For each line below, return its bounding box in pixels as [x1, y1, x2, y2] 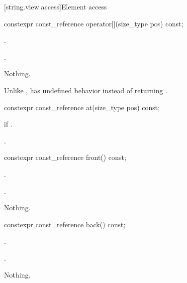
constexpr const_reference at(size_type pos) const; [4, 102, 160, 112]
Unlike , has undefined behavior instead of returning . [4, 85, 168, 95]
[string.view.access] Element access [4, 1, 107, 11]
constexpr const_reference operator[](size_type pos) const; [4, 18, 184, 28]
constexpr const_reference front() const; [4, 152, 126, 162]
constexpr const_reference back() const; [4, 219, 126, 229]
